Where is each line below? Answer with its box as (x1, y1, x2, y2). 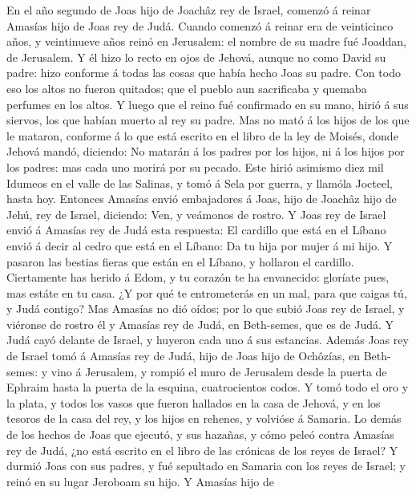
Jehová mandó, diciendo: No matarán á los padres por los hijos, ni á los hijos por (6, 143, 405, 160)
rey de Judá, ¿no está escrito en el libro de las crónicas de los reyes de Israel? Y (6, 441, 398, 458)
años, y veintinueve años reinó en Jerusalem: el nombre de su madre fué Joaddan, (6, 33, 406, 50)
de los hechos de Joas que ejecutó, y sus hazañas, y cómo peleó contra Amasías (6, 426, 394, 443)
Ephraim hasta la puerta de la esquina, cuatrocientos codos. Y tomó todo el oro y (6, 379, 409, 396)
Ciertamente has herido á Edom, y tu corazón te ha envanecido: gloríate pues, (6, 269, 390, 286)
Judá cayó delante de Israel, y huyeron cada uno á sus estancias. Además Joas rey (6, 331, 409, 348)
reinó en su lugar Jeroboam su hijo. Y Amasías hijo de (6, 473, 274, 489)
